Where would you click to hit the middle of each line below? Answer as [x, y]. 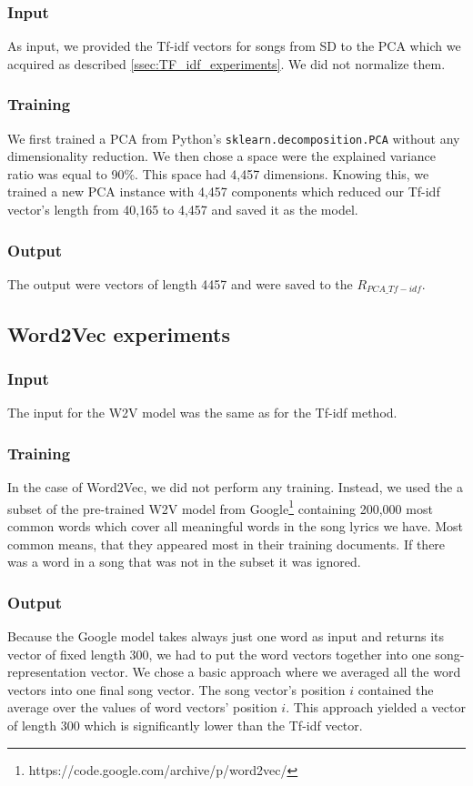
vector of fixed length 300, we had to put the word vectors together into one [219, 654]
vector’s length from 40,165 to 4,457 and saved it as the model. [183, 210]
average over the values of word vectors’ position [142, 707]
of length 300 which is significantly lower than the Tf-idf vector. [185, 725]
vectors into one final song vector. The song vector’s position [176, 689]
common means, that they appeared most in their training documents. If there [226, 544]
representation [47, 672]
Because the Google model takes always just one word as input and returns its [226, 635]
